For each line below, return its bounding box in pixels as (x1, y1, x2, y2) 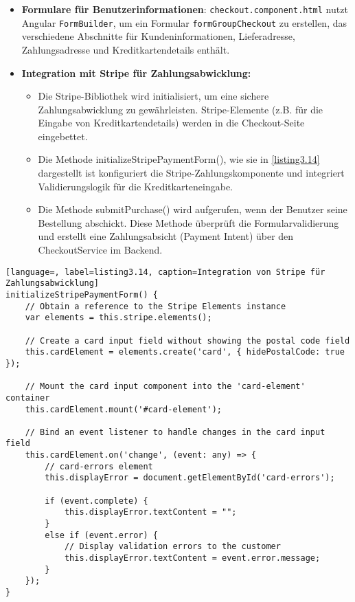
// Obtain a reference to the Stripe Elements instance (25, 301, 286, 311)
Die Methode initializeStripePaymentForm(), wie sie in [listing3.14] (38, 152, 320, 166)
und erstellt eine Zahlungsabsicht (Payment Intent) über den (38, 229, 294, 243)
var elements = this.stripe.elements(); (25, 313, 212, 323)
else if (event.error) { (45, 530, 158, 540)
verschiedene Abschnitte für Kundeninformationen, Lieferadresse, (21, 29, 295, 43)
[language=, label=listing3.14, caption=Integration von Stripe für (5, 267, 325, 277)
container (5, 392, 50, 403)
